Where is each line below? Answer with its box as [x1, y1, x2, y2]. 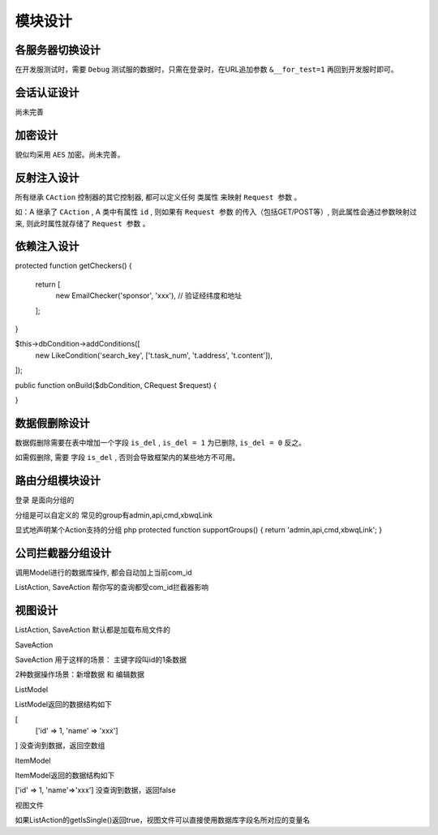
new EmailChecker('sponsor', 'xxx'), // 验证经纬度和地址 [55, 291, 243, 300]
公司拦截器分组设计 [15, 546, 111, 560]
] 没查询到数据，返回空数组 [15, 741, 105, 751]
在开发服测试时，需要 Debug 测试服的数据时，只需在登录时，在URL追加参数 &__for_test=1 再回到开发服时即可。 [15, 65, 398, 75]
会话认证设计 [15, 85, 79, 99]
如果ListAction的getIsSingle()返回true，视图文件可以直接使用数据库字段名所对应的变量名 [15, 816, 311, 825]
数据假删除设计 [15, 416, 90, 430]
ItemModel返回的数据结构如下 [15, 771, 115, 781]
